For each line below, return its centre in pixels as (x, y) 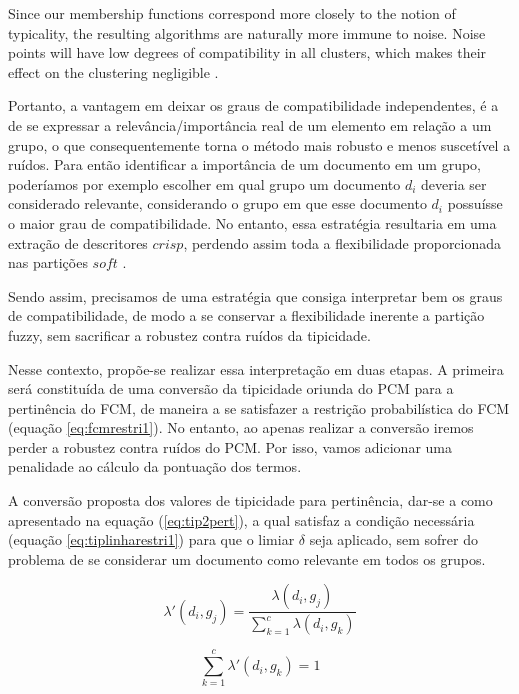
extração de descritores (78, 242)
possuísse (475, 203)
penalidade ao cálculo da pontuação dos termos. (155, 466)
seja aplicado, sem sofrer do (393, 539)
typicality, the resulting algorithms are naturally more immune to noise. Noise (247, 32)
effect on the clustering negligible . (113, 71)
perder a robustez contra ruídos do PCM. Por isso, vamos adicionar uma (230, 446)
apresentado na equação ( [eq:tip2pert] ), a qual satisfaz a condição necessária (241, 519)
